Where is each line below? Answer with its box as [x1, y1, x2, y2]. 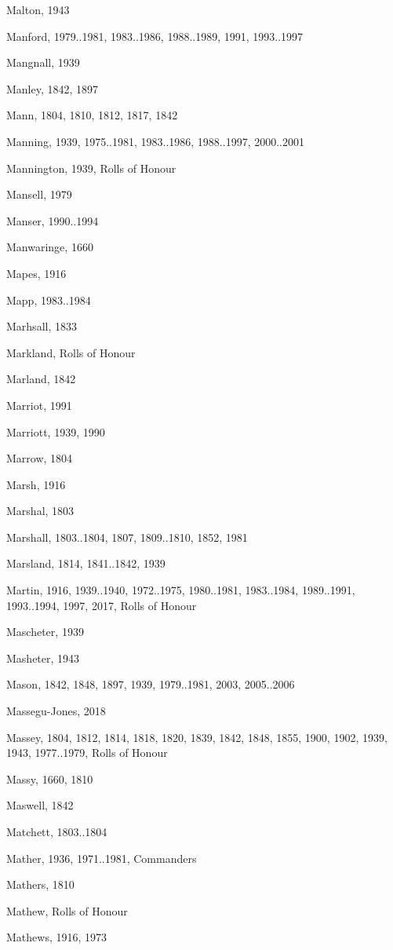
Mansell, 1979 [6, 186, 72, 203]
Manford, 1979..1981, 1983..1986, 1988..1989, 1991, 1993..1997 [6, 27, 304, 44]
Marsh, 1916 [6, 476, 66, 492]
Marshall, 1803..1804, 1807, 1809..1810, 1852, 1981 [6, 528, 248, 545]
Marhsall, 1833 [6, 318, 77, 334]
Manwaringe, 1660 [6, 239, 93, 255]
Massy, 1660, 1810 [6, 770, 93, 787]
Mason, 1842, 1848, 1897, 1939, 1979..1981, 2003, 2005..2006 [6, 676, 295, 692]
